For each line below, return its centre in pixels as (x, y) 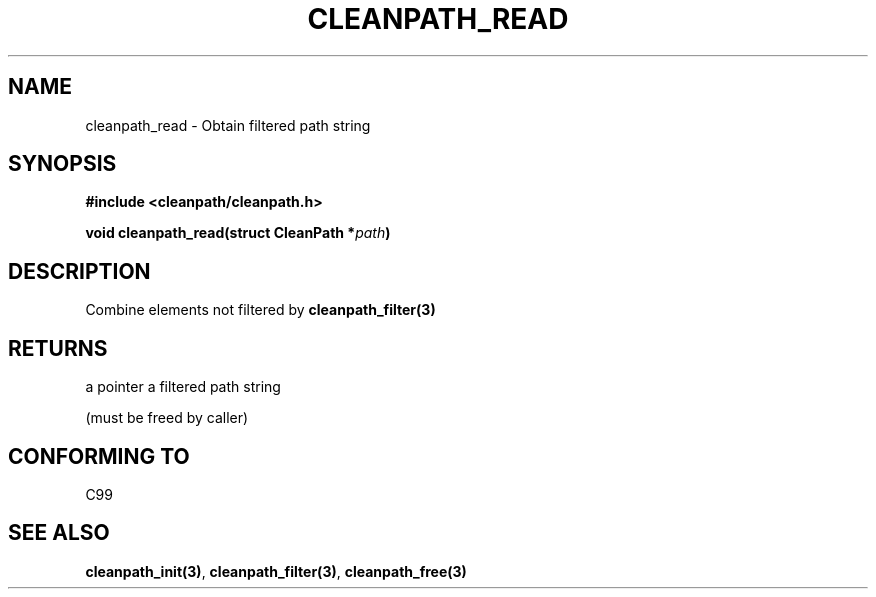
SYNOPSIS (62, 164)
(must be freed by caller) (167, 418)
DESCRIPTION (79, 271)
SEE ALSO (59, 533)
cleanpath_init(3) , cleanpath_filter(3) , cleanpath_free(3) (276, 571)
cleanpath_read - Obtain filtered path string (228, 125)
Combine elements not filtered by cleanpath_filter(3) (260, 310)
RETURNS (58, 348)
